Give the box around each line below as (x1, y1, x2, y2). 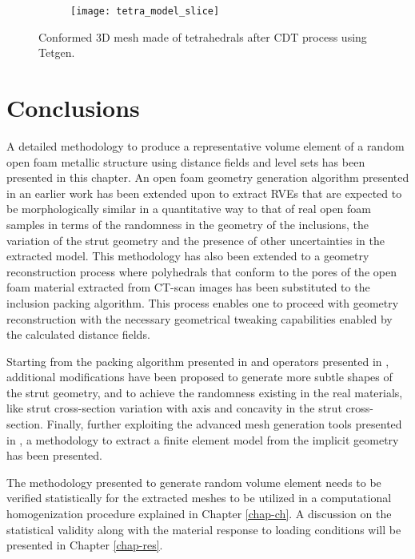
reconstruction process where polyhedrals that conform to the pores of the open (6, 263, 397, 279)
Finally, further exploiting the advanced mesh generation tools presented (46, 416, 402, 432)
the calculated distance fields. (6, 326, 150, 343)
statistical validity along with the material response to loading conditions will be (6, 521, 401, 537)
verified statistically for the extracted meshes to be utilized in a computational (6, 489, 392, 506)
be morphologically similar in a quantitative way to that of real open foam (6, 200, 371, 217)
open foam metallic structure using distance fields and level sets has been (6, 153, 365, 170)
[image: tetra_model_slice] (70, 6, 220, 17)
